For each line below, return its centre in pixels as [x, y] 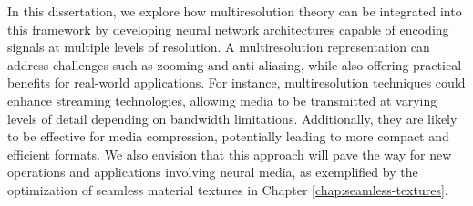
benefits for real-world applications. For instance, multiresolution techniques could [236, 82]
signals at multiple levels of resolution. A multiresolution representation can [219, 47]
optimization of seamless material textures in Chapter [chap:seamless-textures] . [228, 189]
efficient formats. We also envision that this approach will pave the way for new [230, 154]
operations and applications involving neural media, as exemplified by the [213, 172]
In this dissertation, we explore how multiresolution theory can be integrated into [235, 11]
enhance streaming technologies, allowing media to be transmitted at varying [222, 100]
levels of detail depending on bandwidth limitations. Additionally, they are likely [232, 118]
